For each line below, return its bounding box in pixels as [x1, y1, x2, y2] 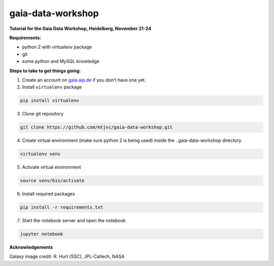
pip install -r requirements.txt [20, 204, 104, 211]
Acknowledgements [9, 244, 53, 250]
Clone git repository [22, 111, 64, 117]
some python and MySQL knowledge [22, 58, 100, 65]
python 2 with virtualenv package [22, 44, 92, 50]
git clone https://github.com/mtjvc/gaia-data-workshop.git [20, 125, 173, 130]
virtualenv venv [20, 151, 61, 157]
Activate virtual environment [22, 164, 81, 170]
